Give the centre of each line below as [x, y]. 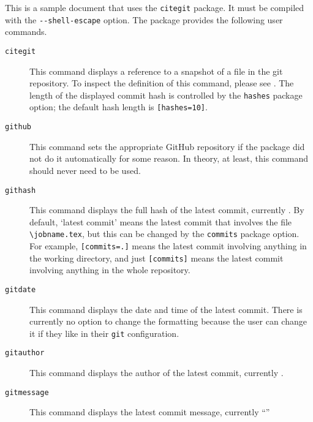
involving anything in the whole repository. [110, 270]
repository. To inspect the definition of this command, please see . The [162, 83]
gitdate [21, 289]
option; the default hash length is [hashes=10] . [119, 107]
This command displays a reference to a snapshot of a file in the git [156, 71]
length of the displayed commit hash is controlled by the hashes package [166, 95]
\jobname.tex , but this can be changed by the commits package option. [164, 234]
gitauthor [25, 353]
